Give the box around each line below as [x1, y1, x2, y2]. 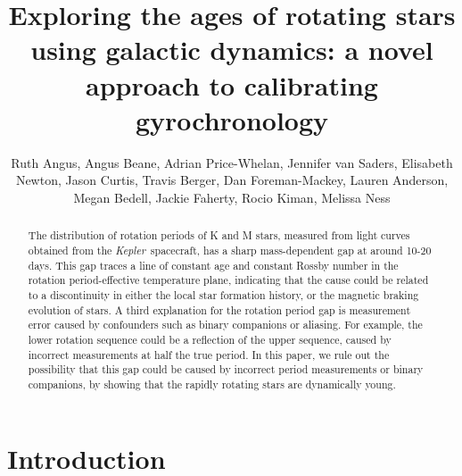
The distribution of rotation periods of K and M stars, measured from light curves [28, 228, 410, 243]
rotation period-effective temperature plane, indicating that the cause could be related [28, 272, 429, 288]
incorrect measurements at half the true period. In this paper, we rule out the [28, 347, 390, 362]
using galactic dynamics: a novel [30, 31, 433, 68]
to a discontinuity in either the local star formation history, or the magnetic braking [28, 287, 419, 302]
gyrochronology [135, 101, 329, 138]
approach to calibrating [86, 66, 378, 103]
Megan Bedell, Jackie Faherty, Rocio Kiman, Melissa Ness [73, 188, 391, 206]
